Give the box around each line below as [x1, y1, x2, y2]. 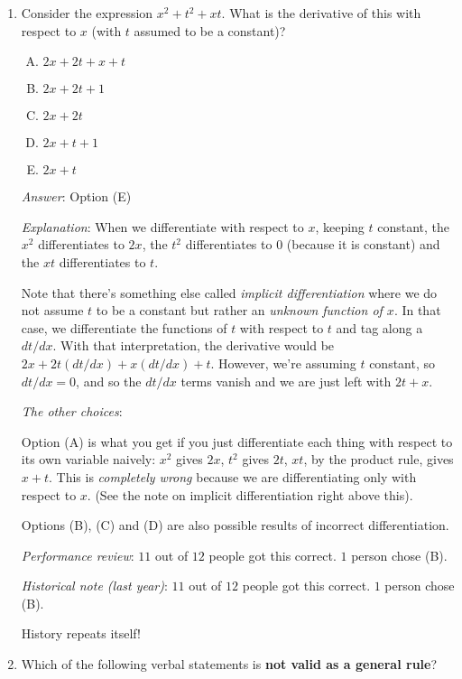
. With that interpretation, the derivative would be [52, 336, 335, 355]
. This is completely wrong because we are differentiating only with [49, 467, 417, 486]
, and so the [76, 371, 142, 390]
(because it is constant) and [286, 235, 440, 254]
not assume [21, 301, 84, 320]
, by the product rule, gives [303, 450, 454, 469]
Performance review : [21, 545, 134, 564]
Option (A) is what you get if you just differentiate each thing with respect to [21, 432, 453, 451]
